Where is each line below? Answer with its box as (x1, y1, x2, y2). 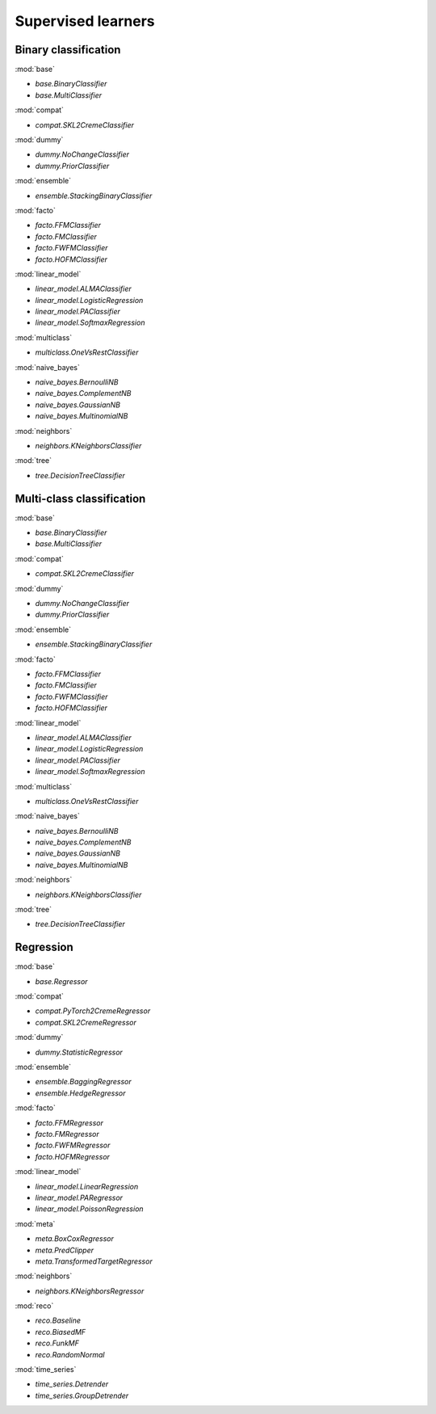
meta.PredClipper (35, 1245, 94, 1255)
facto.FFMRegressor (35, 1117, 104, 1127)
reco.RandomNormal (35, 1349, 105, 1359)
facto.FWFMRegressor (35, 1140, 111, 1151)
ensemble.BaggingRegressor (35, 1077, 132, 1087)
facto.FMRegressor (35, 1130, 100, 1138)
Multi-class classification (15, 491, 146, 505)
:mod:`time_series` (15, 1365, 77, 1374)
